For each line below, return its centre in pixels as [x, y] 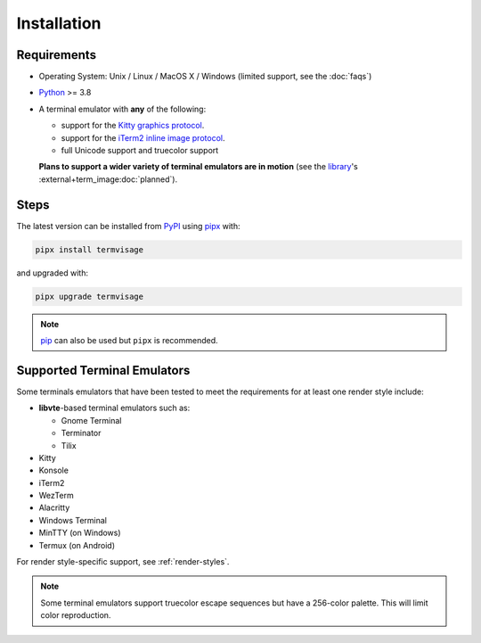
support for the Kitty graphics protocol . [133, 126]
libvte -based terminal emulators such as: [114, 408]
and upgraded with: [53, 273]
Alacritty [54, 507]
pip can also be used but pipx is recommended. [129, 341]
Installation [59, 23]
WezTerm [57, 496]
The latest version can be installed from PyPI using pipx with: [128, 226]
